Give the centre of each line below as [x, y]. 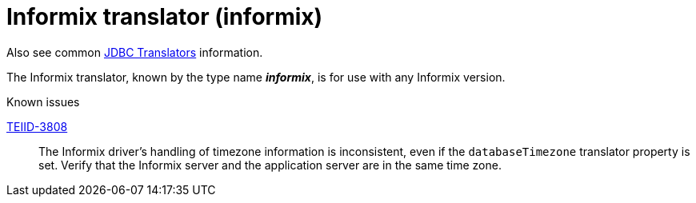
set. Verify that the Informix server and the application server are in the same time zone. [270, 165]
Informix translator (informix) [165, 17]
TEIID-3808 [37, 126]
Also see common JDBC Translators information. [135, 52]
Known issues [43, 101]
